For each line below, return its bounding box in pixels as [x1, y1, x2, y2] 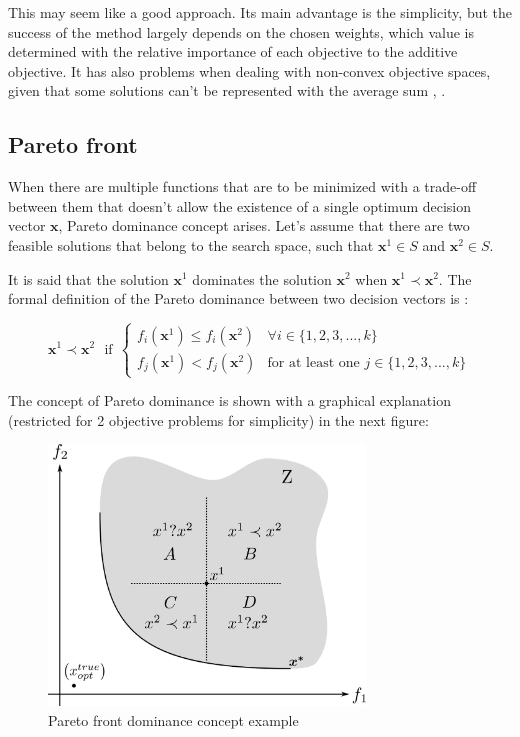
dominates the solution [192, 268, 332, 289]
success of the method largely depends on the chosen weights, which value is [8, 21, 475, 42]
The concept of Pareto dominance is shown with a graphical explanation [8, 390, 451, 411]
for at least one [267, 356, 360, 371]
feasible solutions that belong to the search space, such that [8, 234, 374, 255]
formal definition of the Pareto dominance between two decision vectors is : [8, 288, 469, 309]
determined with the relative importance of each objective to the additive [8, 41, 458, 62]
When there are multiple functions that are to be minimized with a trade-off [8, 176, 477, 197]
